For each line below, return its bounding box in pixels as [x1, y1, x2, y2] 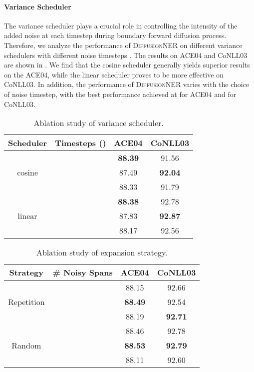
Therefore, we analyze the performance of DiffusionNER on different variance [4, 39, 243, 50]
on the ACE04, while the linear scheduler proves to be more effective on [4, 69, 224, 79]
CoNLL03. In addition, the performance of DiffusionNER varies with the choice [4, 79, 250, 89]
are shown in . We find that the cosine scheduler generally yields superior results [4, 59, 250, 70]
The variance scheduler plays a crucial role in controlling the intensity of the [4, 20, 238, 30]
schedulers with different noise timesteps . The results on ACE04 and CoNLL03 [4, 49, 248, 60]
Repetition [8, 296, 45, 308]
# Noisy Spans [52, 266, 113, 278]
